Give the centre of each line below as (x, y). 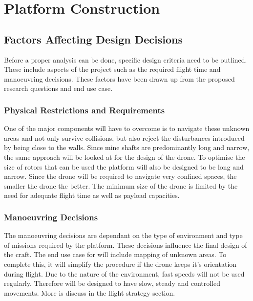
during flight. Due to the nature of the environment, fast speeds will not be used (124, 273)
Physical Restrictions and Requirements (84, 110)
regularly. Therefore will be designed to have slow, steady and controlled (112, 283)
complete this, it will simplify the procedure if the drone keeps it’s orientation (120, 264)
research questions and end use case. (58, 88)
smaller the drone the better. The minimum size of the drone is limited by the (121, 185)
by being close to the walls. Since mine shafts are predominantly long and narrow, (127, 147)
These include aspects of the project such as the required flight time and (112, 69)
